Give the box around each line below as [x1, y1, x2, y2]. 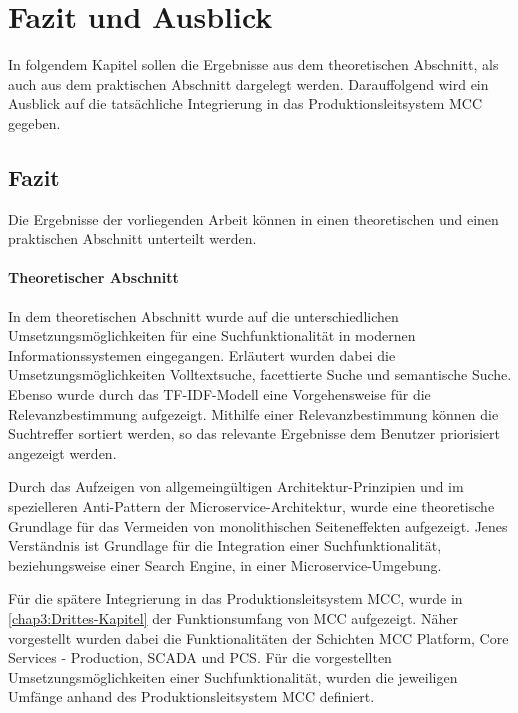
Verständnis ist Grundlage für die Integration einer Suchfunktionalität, [8, 535, 442, 556]
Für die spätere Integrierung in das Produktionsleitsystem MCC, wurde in [8, 588, 463, 609]
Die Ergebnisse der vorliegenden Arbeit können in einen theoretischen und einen [8, 208, 499, 229]
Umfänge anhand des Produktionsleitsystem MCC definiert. [8, 686, 375, 707]
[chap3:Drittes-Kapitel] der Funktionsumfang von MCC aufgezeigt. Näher [8, 608, 458, 628]
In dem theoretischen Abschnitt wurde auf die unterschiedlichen [8, 305, 399, 326]
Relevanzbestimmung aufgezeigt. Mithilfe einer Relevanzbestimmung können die [8, 403, 499, 424]
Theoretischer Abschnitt [8, 267, 179, 288]
